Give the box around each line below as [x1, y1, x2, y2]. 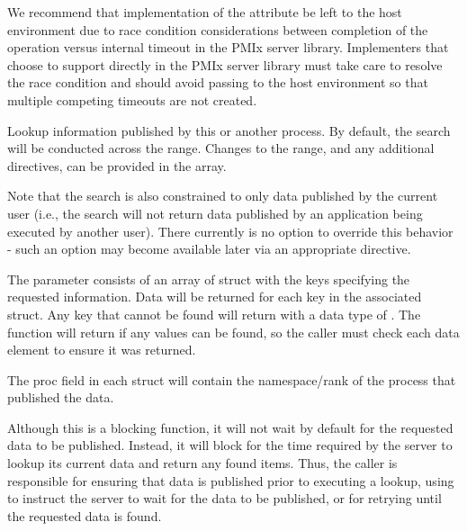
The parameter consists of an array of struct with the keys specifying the [7, 269, 410, 288]
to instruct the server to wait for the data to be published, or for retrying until [7, 489, 442, 508]
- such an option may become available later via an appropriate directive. [7, 239, 411, 258]
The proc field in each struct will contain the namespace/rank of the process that [7, 370, 456, 389]
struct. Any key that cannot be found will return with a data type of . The [7, 304, 421, 323]
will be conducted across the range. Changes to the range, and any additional [7, 139, 435, 157]
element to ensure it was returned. [7, 340, 196, 359]
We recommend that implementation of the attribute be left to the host [7, 3, 402, 21]
